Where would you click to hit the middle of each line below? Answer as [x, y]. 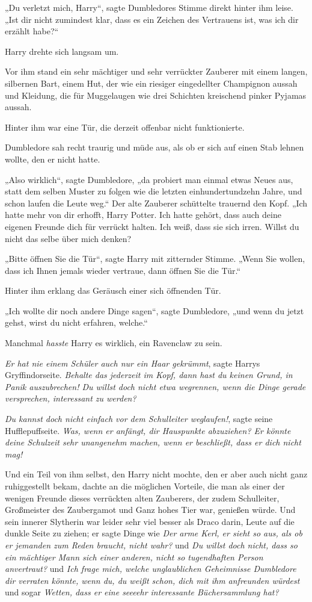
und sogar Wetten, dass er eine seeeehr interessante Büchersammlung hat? [142, 592]
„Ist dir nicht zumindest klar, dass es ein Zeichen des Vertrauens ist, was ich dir [152, 19]
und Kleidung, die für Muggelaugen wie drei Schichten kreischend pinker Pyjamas [156, 95]
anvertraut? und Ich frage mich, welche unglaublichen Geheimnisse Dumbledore [151, 569]
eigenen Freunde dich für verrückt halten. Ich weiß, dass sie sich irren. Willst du [152, 226]
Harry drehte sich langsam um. [62, 51]
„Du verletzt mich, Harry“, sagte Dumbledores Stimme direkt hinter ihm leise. [149, 7]
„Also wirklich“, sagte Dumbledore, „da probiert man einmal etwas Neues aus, [149, 179]
